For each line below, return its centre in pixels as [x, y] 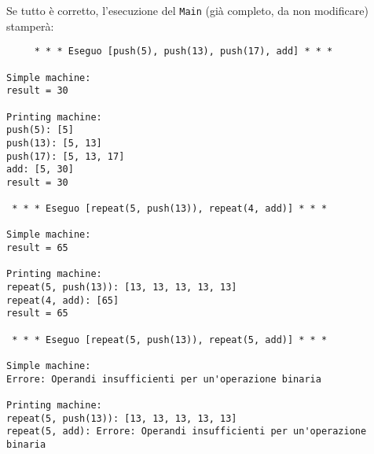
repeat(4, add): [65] [63, 300]
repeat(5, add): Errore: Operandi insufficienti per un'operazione [187, 432]
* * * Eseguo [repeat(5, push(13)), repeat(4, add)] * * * [170, 209]
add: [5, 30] [40, 170]
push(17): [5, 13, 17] [66, 156]
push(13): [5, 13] [54, 143]
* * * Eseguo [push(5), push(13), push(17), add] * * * [183, 52]
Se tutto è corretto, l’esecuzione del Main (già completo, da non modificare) [187, 10]
